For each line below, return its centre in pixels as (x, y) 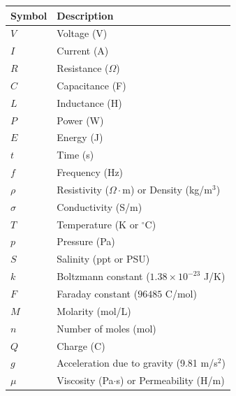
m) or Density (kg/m (167, 189)
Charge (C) (81, 345)
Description (85, 15)
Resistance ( (83, 68)
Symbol (29, 15)
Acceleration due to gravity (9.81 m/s (137, 363)
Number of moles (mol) (106, 328)
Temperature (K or (98, 224)
